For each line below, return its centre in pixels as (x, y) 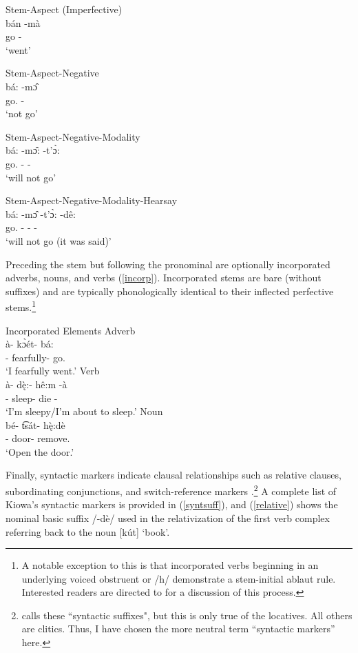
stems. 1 (21, 306)
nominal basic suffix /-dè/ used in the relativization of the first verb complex (168, 518)
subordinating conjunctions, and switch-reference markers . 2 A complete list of (171, 490)
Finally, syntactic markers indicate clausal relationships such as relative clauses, (173, 475)
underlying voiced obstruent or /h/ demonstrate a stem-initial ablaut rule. (179, 578)
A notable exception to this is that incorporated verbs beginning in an (170, 565)
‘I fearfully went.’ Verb (53, 371)
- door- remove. (38, 438)
